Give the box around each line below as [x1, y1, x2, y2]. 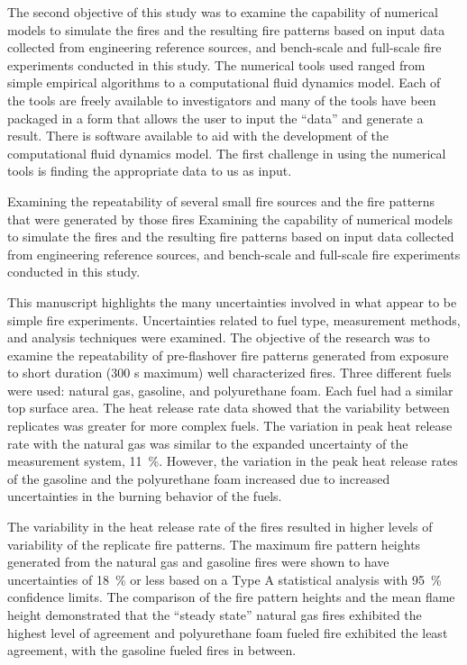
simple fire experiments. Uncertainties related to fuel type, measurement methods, [7, 310, 461, 329]
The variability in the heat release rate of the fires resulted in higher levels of [7, 517, 433, 536]
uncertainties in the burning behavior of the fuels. [7, 487, 282, 506]
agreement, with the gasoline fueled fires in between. [7, 641, 297, 660]
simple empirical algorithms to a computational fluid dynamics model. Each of [7, 73, 441, 92]
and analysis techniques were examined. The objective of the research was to [7, 328, 430, 347]
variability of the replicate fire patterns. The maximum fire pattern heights [7, 534, 421, 553]
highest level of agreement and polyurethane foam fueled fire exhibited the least [7, 623, 448, 642]
